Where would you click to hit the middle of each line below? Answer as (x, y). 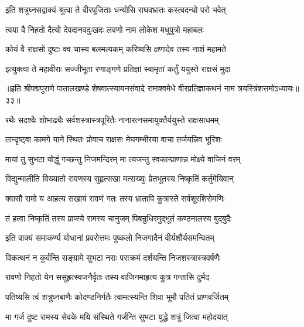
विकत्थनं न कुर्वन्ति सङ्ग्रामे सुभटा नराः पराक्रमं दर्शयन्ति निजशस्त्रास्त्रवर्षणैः (113, 257)
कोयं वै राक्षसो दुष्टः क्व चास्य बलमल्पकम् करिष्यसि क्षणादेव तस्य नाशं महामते (116, 49)
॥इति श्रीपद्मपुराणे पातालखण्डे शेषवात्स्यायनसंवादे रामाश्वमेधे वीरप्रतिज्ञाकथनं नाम (120, 88)
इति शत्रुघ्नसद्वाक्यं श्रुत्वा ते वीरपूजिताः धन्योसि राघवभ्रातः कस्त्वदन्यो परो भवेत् (116, 9)
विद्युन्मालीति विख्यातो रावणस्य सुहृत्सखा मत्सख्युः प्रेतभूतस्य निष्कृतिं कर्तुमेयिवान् (119, 178)
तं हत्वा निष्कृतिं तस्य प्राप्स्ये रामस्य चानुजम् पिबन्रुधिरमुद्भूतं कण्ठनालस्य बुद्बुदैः (119, 218)
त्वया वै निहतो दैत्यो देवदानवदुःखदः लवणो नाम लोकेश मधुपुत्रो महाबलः (105, 29)
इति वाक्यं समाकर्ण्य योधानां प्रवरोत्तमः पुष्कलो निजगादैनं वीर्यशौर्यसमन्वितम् (110, 238)
